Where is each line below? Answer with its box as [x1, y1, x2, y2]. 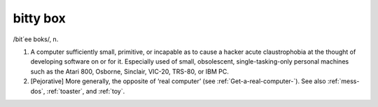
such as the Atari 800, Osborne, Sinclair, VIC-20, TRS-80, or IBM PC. [30, 67, 229, 76]
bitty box [13, 10, 66, 26]
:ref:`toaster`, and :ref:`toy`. [46, 87, 125, 95]
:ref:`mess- [327, 77, 360, 85]
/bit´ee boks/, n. [13, 35, 59, 43]
